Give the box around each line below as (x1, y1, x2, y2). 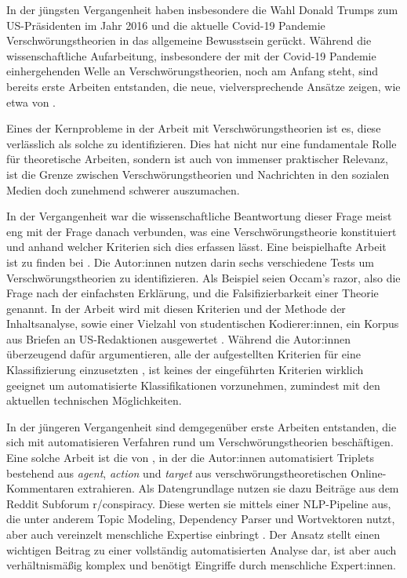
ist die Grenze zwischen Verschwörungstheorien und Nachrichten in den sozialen (6, 165, 390, 182)
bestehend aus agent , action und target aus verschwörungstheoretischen (6, 464, 347, 481)
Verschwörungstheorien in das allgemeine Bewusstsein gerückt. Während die (6, 32, 372, 49)
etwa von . (6, 93, 56, 110)
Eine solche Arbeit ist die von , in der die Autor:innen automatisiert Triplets (6, 449, 374, 466)
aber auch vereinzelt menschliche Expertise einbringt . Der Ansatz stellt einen (6, 526, 380, 542)
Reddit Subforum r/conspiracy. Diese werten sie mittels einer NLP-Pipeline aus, (6, 495, 391, 511)
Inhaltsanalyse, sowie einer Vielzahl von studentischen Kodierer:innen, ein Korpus (6, 315, 399, 332)
